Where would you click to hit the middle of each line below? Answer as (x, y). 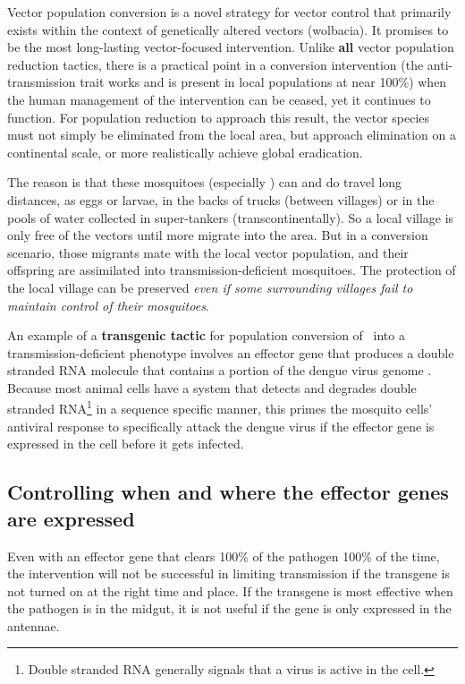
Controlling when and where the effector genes (228, 492)
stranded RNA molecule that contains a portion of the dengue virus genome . (220, 370)
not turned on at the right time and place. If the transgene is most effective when (230, 590)
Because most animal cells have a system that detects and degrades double (212, 387)
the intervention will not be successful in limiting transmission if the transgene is (229, 573)
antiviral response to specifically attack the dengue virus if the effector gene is (221, 426)
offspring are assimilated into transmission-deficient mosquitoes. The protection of (232, 270)
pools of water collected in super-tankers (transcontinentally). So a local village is (231, 217)
